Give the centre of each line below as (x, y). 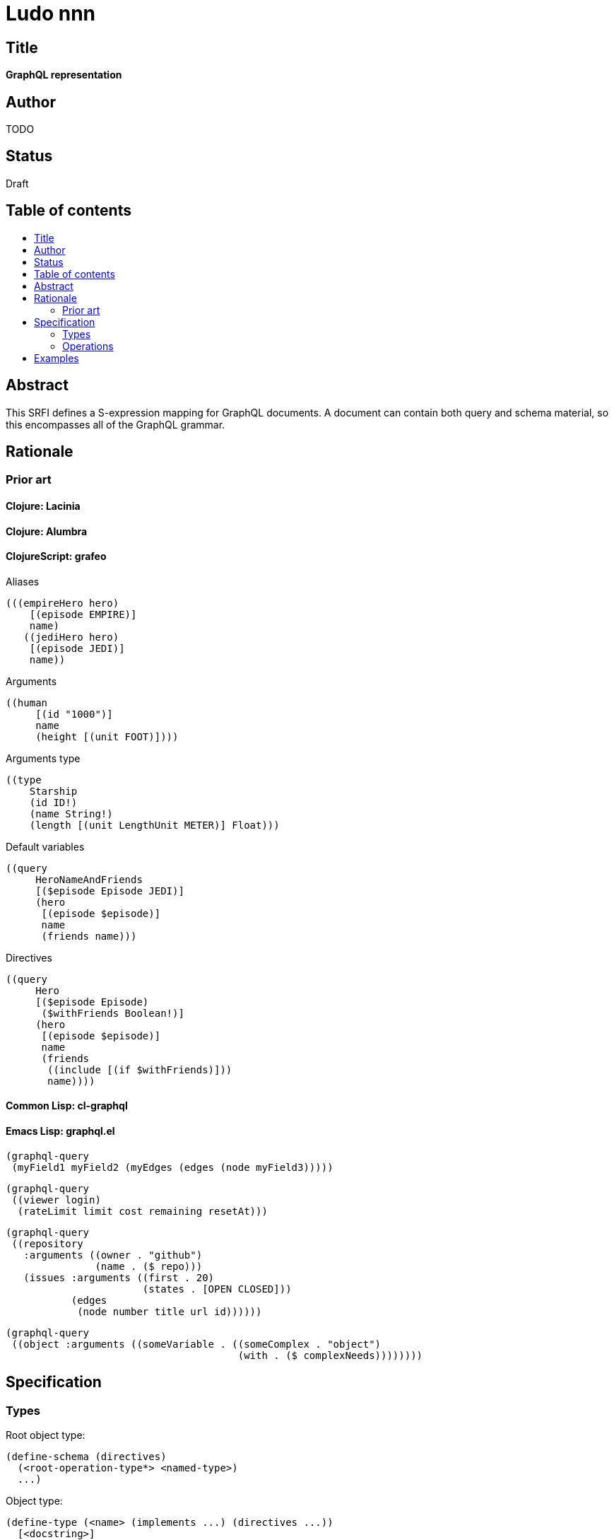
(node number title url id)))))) (170, 1311)
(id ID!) (53, 802)
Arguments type (43, 758)
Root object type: (46, 1435)
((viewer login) (56, 1200)
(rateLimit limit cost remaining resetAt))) (142, 1211)
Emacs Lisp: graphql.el (60, 1131)
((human (27, 702)
